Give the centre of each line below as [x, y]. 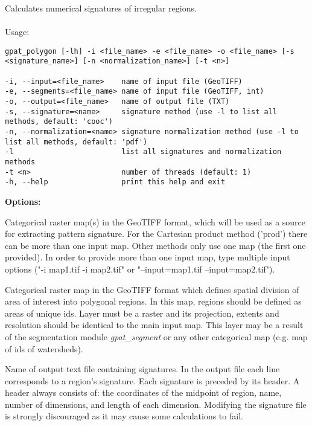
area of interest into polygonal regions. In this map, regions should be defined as [153, 301]
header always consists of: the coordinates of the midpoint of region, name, [143, 392]
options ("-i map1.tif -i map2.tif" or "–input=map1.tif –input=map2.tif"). [140, 269]
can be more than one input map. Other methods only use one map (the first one [155, 245]
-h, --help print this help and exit [115, 182]
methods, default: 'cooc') [59, 122]
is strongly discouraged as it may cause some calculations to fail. [124, 416]
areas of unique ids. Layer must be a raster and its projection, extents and [142, 313]
